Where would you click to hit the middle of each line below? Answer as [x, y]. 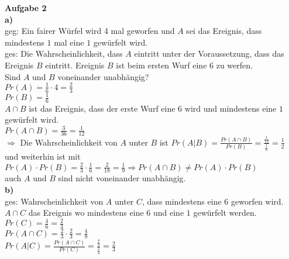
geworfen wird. [257, 201]
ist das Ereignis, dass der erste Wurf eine [102, 108]
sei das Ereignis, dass [224, 31]
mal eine [69, 42]
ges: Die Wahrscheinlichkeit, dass [64, 53]
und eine [168, 213]
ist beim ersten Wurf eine [161, 65]
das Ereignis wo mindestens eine [86, 213]
